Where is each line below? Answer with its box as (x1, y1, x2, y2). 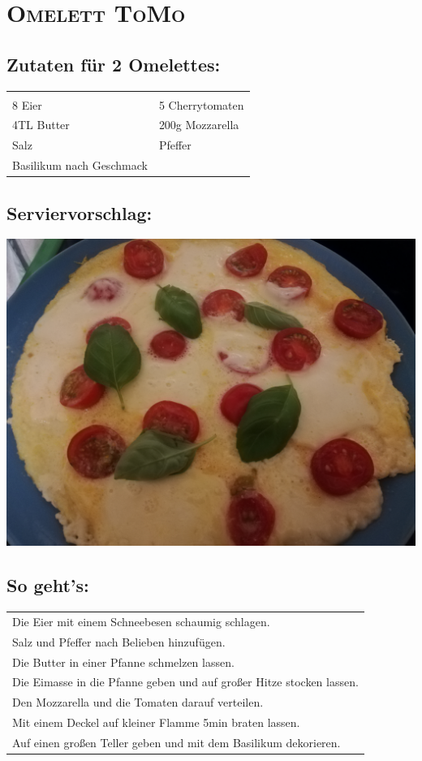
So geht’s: (6, 573, 89, 598)
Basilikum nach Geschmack (12, 157, 148, 174)
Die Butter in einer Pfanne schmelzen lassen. (12, 653, 235, 670)
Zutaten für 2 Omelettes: (6, 51, 221, 76)
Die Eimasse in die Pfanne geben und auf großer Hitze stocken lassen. (12, 673, 359, 690)
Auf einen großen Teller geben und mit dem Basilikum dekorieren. (12, 734, 341, 751)
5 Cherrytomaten (158, 96, 244, 113)
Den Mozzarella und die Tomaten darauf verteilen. (12, 694, 264, 711)
